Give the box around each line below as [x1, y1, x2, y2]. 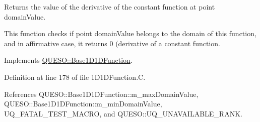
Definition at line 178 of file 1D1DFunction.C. [4, 71, 146, 82]
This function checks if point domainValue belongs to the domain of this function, [4, 28, 256, 39]
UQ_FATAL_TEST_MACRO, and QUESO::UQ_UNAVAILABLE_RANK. [4, 108, 242, 118]
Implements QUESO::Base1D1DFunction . [4, 55, 133, 65]
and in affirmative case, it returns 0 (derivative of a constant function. [4, 38, 220, 48]
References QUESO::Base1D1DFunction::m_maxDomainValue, [4, 88, 199, 99]
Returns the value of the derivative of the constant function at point [4, 2, 215, 12]
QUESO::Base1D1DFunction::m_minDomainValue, [4, 98, 162, 109]
